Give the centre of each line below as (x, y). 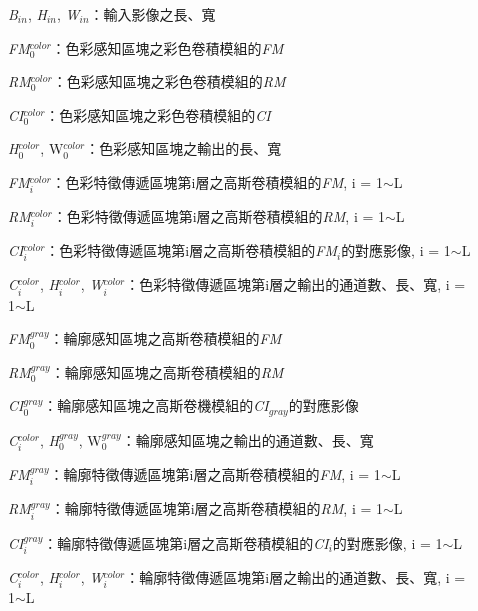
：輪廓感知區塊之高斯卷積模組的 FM (165, 338)
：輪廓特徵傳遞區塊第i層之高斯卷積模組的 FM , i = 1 (215, 473)
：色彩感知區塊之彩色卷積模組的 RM (169, 81)
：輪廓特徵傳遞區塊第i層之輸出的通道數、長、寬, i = (295, 577)
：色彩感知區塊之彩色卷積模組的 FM (167, 47)
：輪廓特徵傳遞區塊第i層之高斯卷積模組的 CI (186, 542)
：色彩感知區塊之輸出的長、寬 (183, 148)
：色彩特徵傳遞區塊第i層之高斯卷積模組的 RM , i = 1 (219, 216)
